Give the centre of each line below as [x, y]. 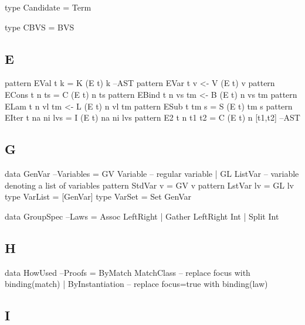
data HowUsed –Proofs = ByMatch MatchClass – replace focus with [128, 272]
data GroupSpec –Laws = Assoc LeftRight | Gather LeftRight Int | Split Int [142, 216]
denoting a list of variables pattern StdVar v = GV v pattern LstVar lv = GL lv [149, 185]
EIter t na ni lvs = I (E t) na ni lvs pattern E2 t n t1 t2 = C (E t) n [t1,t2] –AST [152, 117]
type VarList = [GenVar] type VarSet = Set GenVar [98, 196]
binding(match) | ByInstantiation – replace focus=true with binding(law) [136, 284]
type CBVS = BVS [40, 27]
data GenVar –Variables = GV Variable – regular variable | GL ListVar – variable [152, 173]
